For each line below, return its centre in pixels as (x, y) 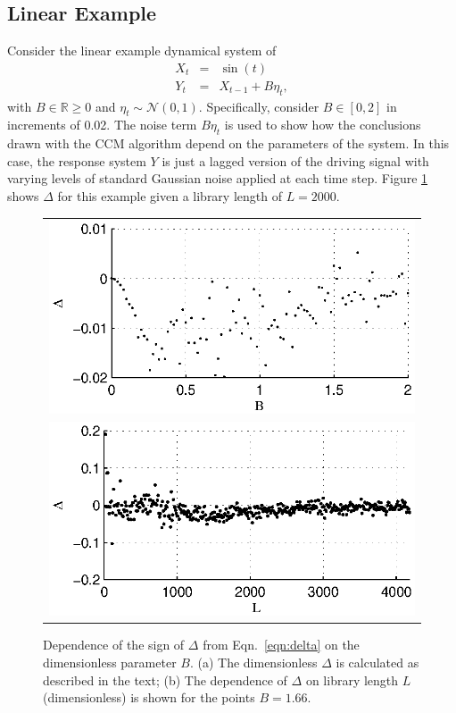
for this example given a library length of (170, 196)
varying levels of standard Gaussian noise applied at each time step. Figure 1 (218, 178)
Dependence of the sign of (114, 645)
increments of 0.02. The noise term (102, 125)
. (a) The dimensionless (253, 663)
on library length (352, 679)
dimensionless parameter (110, 663)
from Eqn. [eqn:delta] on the (281, 645)
